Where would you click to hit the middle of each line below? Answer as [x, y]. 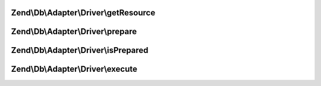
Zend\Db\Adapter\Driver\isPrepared [80, 50]
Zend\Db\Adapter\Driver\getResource [83, 13]
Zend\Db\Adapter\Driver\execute [74, 69]
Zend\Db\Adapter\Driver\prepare [74, 32]
